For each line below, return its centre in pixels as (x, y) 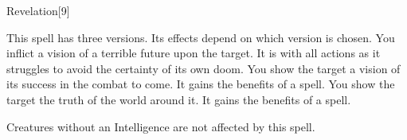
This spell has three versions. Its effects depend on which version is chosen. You (201, 37)
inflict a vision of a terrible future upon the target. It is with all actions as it (194, 53)
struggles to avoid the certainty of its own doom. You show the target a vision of (203, 68)
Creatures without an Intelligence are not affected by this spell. (161, 126)
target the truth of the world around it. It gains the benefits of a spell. (179, 99)
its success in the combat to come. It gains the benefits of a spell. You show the (201, 84)
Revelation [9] (38, 10)
